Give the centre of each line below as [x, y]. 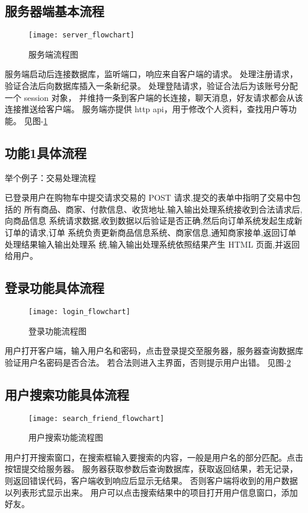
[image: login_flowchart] [79, 311]
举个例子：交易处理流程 [50, 177]
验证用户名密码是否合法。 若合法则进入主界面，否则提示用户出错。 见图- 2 [148, 362]
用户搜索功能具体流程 [67, 394]
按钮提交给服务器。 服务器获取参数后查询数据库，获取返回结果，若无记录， [151, 469]
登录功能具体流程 [54, 288]
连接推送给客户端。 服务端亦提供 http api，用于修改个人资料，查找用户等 [147, 109]
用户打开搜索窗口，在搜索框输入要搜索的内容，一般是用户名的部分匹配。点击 [154, 457]
